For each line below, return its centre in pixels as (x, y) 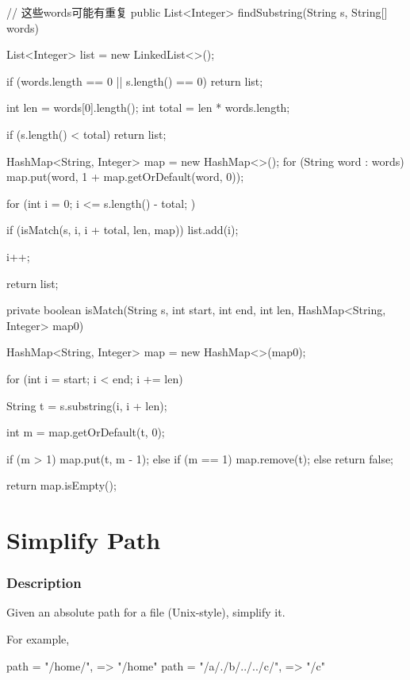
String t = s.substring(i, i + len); (87, 405)
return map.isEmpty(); (61, 485)
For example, (38, 639)
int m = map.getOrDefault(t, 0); (86, 432)
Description (44, 583)
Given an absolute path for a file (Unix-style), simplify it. (146, 612)
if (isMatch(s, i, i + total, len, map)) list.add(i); (123, 230)
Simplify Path (84, 540)
